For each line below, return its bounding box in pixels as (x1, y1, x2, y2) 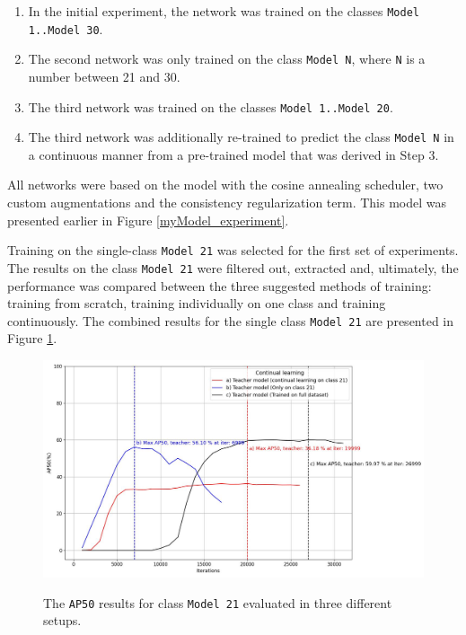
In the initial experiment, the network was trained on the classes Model (28, 2, 419, 20)
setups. (43, 611, 82, 630)
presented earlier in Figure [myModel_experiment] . (7, 210, 289, 229)
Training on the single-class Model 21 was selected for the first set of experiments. (7, 241, 459, 260)
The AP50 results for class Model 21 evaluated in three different (43, 593, 392, 612)
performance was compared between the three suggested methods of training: (7, 276, 432, 295)
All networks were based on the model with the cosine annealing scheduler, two (7, 175, 444, 194)
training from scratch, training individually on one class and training (7, 294, 386, 313)
